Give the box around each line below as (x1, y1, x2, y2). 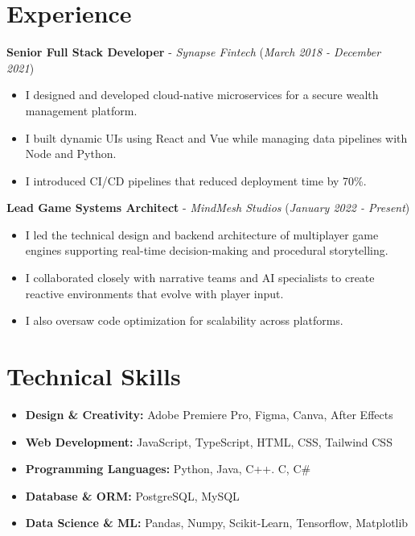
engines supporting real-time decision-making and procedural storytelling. (25, 242, 388, 259)
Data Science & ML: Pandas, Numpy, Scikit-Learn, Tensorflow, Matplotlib (25, 514, 409, 531)
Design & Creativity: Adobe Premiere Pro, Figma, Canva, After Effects (25, 405, 393, 422)
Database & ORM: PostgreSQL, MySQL (25, 487, 240, 504)
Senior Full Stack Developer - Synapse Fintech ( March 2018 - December (6, 44, 381, 60)
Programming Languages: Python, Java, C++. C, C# (25, 460, 311, 477)
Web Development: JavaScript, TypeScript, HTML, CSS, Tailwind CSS (25, 433, 392, 450)
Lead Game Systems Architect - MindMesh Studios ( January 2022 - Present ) (6, 199, 410, 216)
